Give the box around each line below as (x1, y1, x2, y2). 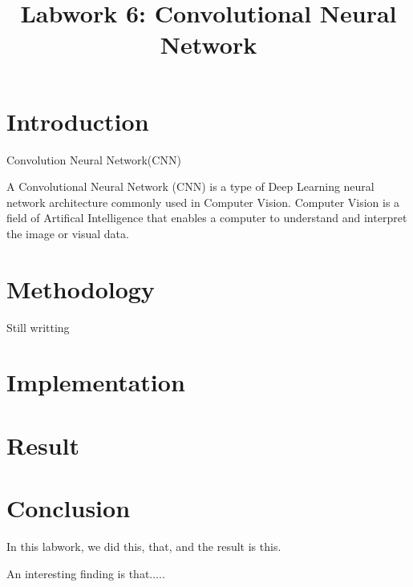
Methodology (6, 272, 155, 305)
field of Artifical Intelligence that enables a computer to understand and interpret (6, 209, 407, 226)
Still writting (6, 318, 70, 335)
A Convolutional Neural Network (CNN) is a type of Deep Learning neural (6, 178, 375, 195)
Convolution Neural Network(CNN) (6, 151, 181, 168)
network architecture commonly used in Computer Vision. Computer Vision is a (6, 193, 400, 210)
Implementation (6, 366, 185, 399)
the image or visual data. (6, 225, 129, 241)
